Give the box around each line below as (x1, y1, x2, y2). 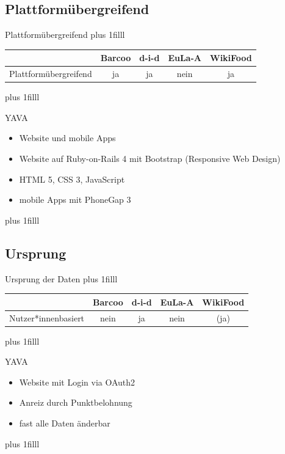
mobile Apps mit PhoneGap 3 (19, 193, 131, 206)
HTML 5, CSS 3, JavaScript (19, 172, 125, 185)
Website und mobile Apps (19, 131, 116, 144)
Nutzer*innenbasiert (9, 311, 85, 324)
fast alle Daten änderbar (19, 417, 110, 429)
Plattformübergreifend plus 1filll (5, 28, 125, 41)
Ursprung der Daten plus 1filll (5, 272, 118, 285)
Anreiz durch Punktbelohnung (19, 396, 132, 409)
